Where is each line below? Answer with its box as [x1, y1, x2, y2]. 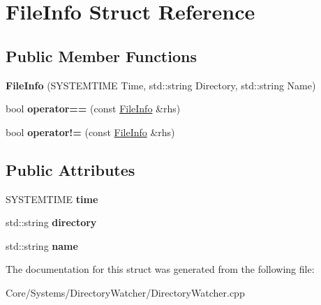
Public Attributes [6, 158, 135, 180]
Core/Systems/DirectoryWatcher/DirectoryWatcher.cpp [6, 285, 245, 299]
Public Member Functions [6, 45, 197, 66]
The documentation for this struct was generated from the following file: [6, 262, 315, 276]
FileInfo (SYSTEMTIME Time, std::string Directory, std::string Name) [6, 77, 316, 92]
